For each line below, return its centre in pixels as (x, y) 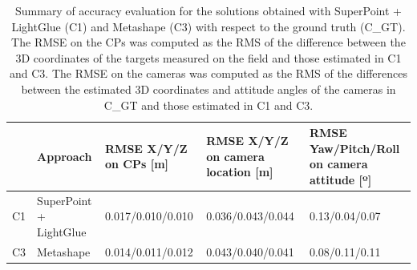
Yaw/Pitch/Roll (354, 148)
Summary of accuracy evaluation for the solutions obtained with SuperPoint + (208, 10)
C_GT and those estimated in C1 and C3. (208, 105)
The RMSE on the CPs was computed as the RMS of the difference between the (208, 42)
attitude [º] (340, 179)
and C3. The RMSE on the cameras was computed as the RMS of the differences (208, 73)
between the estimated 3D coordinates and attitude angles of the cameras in (208, 89)
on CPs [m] (137, 164)
